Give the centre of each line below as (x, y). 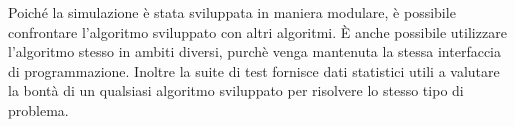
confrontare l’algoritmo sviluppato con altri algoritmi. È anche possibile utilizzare (257, 31)
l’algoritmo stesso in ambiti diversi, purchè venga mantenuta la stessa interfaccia (254, 51)
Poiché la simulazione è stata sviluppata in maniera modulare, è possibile (232, 12)
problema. (38, 109)
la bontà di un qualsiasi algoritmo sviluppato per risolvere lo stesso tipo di (236, 90)
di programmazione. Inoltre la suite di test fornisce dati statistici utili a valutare (254, 70)
